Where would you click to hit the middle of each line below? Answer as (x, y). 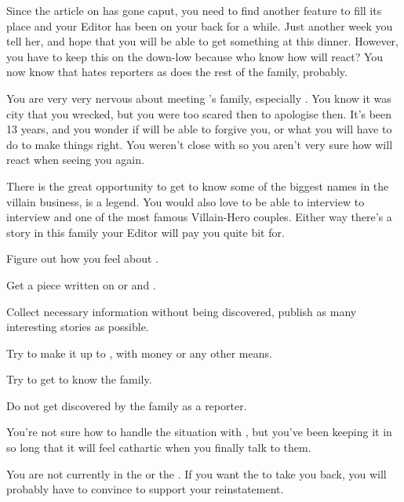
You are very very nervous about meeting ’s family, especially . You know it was (199, 98)
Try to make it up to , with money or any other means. (139, 353)
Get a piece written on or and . (81, 284)
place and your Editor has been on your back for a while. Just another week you (200, 25)
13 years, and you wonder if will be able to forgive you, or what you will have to (199, 129)
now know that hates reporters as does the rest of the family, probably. (177, 72)
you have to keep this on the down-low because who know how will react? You (195, 56)
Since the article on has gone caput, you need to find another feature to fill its (194, 10)
